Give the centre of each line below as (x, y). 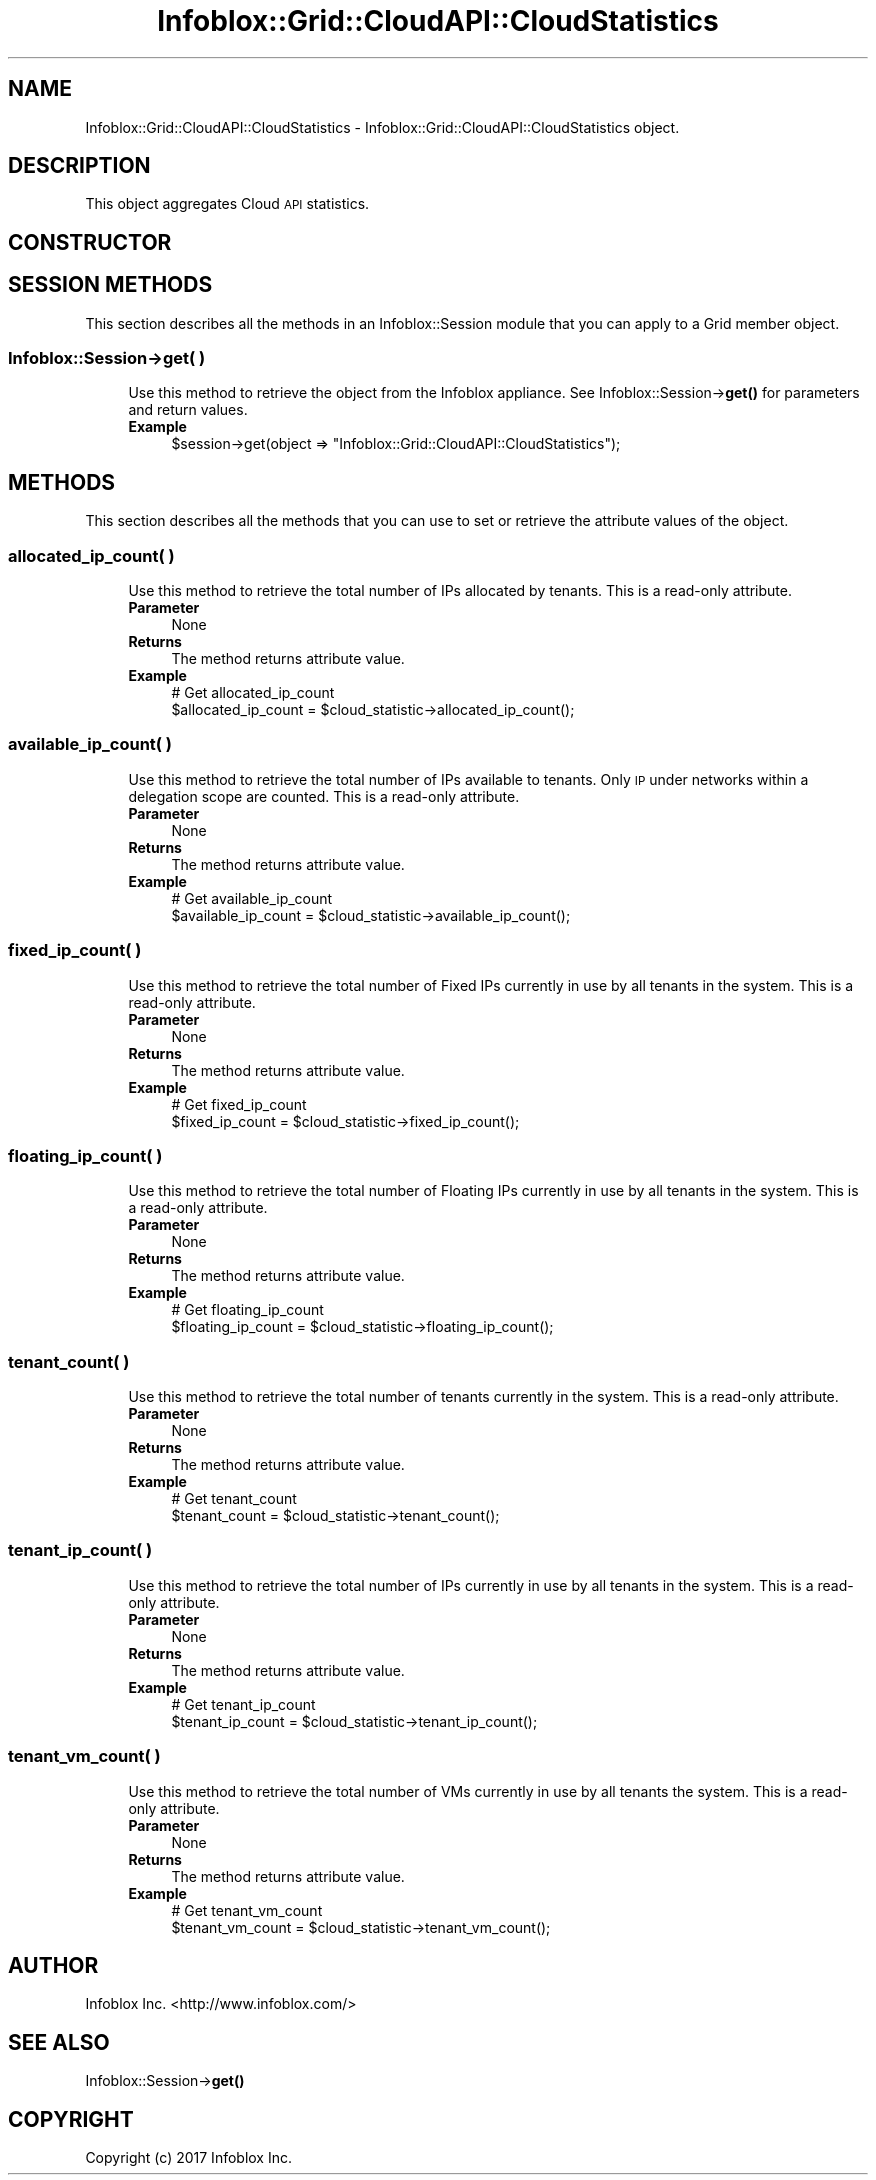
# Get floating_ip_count (247, 1310)
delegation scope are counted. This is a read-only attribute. (324, 796)
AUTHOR (53, 1965)
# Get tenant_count (234, 1499)
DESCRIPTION (79, 166)
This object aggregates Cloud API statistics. (227, 204)
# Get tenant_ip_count (243, 1704)
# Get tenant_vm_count (247, 1910)
